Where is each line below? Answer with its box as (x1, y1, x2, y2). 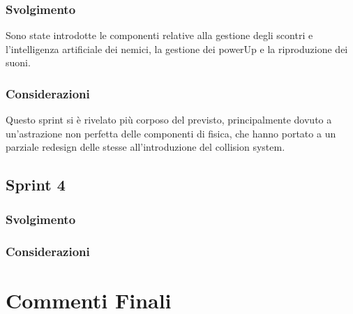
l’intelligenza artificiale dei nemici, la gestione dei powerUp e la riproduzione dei (6, 41, 348, 56)
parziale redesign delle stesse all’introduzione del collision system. (6, 140, 285, 154)
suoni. (6, 55, 31, 70)
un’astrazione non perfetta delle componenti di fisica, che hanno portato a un (6, 126, 336, 140)
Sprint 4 (6, 174, 66, 195)
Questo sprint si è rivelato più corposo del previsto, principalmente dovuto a (6, 112, 332, 127)
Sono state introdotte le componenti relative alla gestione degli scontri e (6, 28, 313, 43)
